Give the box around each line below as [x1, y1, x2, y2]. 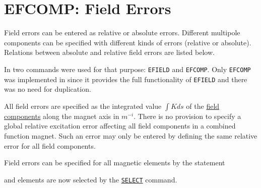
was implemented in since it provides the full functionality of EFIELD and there [4, 74, 247, 84]
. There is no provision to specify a [134, 110, 241, 121]
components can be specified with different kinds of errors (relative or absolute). [4, 37, 251, 47]
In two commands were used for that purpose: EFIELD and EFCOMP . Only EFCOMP [4, 64, 251, 74]
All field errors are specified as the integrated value [4, 100, 162, 111]
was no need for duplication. [4, 84, 91, 94]
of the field [186, 100, 220, 111]
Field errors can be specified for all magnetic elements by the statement [4, 157, 225, 168]
